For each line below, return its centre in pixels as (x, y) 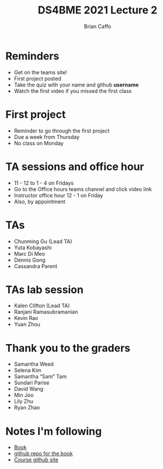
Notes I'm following (54, 431)
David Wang (29, 389)
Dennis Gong (30, 260)
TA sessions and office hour (75, 166)
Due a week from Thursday (47, 137)
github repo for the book (43, 454)
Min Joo (24, 395)
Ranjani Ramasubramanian (46, 312)
